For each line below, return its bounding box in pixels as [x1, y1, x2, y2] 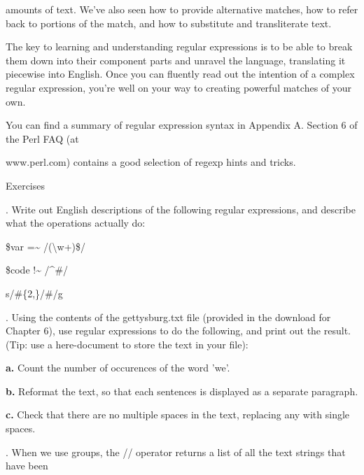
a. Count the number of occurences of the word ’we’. [6, 360, 230, 375]
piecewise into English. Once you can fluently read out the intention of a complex [6, 66, 355, 81]
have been [6, 458, 48, 473]
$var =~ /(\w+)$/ [6, 239, 85, 253]
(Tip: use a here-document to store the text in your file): [6, 336, 248, 351]
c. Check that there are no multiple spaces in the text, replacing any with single [6, 407, 350, 422]
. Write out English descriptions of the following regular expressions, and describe [6, 201, 356, 216]
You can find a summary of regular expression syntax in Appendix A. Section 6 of [6, 118, 358, 132]
